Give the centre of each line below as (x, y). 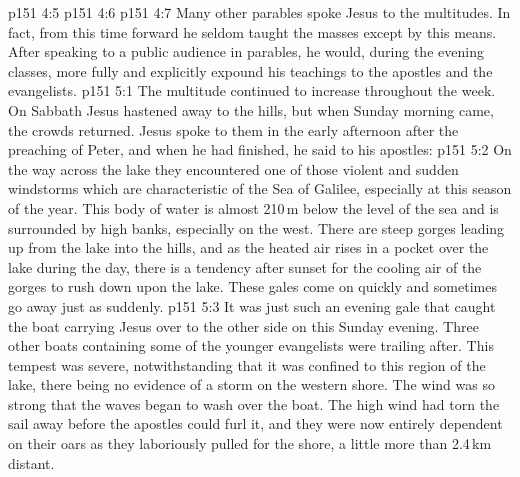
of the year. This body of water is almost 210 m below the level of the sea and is (253, 207)
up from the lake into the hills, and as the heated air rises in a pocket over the (248, 247)
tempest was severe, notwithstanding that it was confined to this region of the (247, 364)
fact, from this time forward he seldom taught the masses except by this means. (252, 31)
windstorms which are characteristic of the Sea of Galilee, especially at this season (260, 188)
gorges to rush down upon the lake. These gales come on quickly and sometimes (252, 286)
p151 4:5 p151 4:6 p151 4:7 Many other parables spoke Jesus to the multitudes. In (259, 12)
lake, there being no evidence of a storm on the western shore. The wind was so (251, 384)
